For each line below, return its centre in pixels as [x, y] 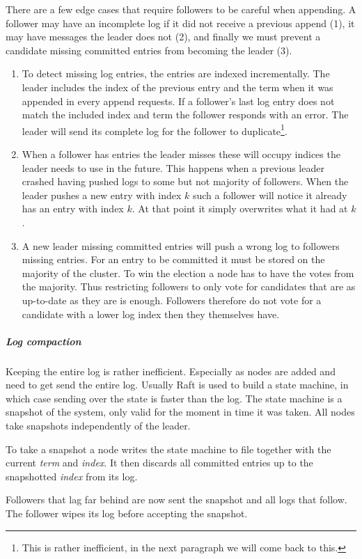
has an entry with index [73, 208]
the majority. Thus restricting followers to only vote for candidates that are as [189, 286]
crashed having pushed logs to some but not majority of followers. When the [185, 181]
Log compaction [44, 341]
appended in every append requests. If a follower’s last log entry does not [178, 101]
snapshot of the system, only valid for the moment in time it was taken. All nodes [180, 412]
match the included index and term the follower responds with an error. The [185, 115]
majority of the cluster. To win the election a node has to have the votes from [188, 273]
